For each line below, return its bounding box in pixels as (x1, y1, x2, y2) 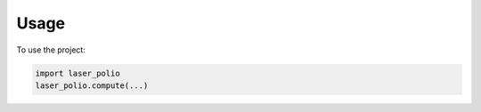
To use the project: (16, 44, 86, 55)
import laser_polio (35, 68, 120, 78)
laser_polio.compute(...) (35, 80, 149, 91)
